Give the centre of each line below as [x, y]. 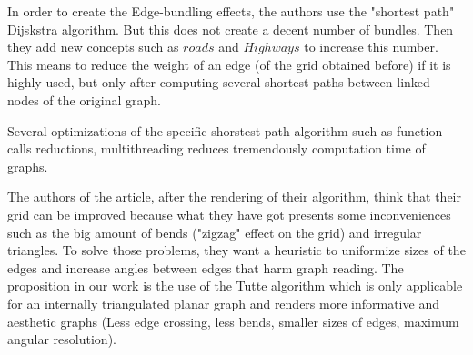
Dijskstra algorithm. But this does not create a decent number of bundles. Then [231, 29]
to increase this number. [371, 47]
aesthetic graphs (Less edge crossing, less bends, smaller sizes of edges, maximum [233, 321]
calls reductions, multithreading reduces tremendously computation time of [216, 148]
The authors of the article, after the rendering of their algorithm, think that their [234, 197]
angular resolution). [62, 339]
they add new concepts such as [93, 47]
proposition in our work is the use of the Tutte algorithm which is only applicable [235, 286]
